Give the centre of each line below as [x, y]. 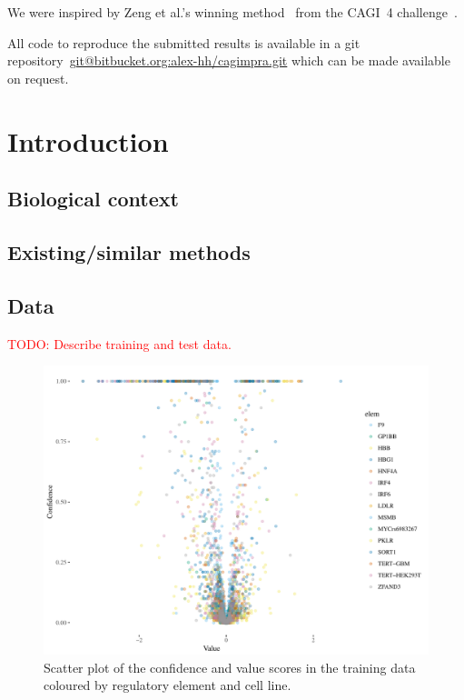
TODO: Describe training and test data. [119, 343]
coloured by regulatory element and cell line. [168, 685]
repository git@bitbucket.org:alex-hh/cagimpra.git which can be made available [229, 60]
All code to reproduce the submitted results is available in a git [184, 42]
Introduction [88, 140]
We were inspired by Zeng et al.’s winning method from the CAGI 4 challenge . [232, 12]
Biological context [93, 199]
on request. [38, 78]
